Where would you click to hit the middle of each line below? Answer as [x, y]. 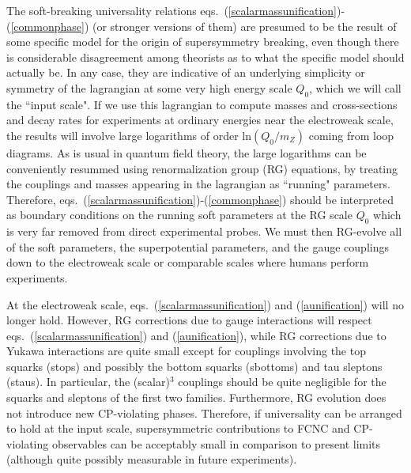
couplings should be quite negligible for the [282, 382]
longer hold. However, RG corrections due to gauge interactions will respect [189, 320]
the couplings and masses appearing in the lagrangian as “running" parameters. [198, 184]
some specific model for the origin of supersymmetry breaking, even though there [203, 42]
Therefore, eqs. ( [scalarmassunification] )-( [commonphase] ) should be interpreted [200, 199]
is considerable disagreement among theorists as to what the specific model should [205, 57]
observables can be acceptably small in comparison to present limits [216, 443]
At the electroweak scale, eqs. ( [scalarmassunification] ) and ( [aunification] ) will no [205, 304]
